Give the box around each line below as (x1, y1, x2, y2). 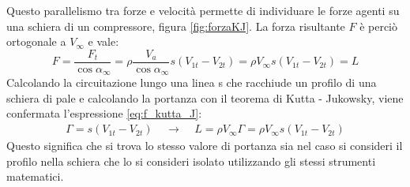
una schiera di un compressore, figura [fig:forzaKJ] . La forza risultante (6, 17, 345, 34)
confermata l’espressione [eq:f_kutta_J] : (6, 105, 202, 122)
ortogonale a (6, 33, 66, 50)
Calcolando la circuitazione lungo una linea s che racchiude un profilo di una (6, 74, 377, 91)
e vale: (88, 33, 119, 50)
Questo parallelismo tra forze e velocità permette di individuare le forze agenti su (6, 2, 400, 18)
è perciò (359, 17, 398, 34)
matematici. (6, 168, 64, 185)
